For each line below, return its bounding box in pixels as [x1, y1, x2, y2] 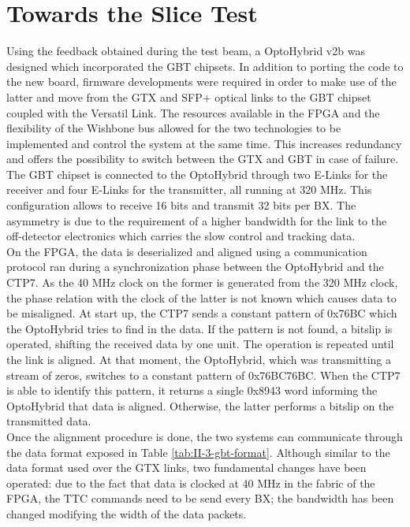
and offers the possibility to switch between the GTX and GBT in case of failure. [6, 150, 399, 167]
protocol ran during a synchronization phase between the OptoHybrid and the [6, 258, 384, 275]
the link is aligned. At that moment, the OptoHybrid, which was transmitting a [6, 351, 391, 367]
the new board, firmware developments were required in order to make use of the [6, 73, 397, 90]
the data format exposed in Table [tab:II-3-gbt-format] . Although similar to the [6, 443, 390, 460]
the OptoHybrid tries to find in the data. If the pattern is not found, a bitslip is [6, 320, 393, 336]
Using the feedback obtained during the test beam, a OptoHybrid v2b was [6, 43, 365, 59]
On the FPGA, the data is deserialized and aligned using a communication [6, 243, 367, 259]
